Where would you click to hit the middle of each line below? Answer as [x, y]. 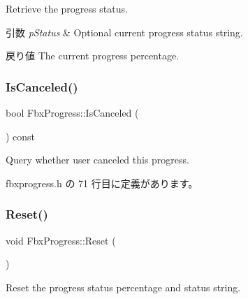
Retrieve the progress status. [67, 8]
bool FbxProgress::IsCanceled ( [72, 112]
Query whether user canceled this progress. [97, 160]
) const [21, 136]
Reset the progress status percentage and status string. [123, 287]
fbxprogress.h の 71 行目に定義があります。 [102, 183]
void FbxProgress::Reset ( [61, 240]
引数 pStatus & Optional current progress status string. [124, 32]
